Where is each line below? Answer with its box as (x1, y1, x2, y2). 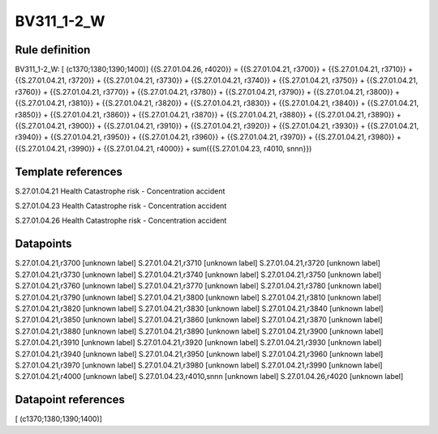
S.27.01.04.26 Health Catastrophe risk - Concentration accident (15, 215, 227, 226)
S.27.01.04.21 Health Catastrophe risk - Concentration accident (15, 186, 225, 196)
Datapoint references (15, 393, 126, 406)
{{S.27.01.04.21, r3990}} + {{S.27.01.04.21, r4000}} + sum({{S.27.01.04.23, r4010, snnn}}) (15, 143, 312, 153)
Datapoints (15, 237, 72, 251)
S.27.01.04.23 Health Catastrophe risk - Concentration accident (15, 201, 227, 211)
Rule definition (15, 43, 91, 57)
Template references (15, 164, 123, 178)
